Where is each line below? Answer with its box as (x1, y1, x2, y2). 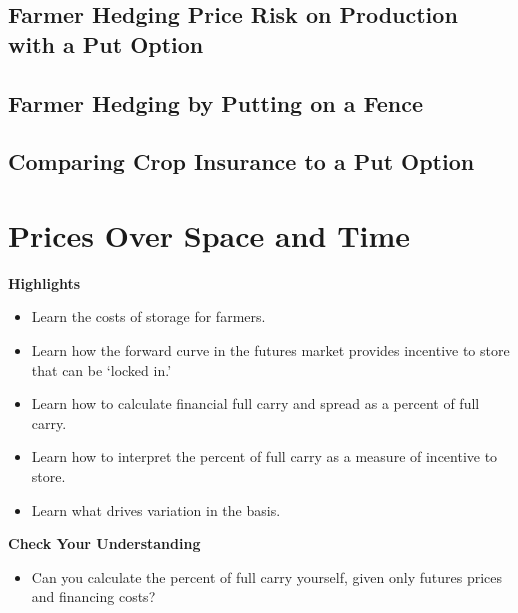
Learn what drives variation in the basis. (31, 499, 281, 520)
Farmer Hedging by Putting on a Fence (8, 87, 424, 118)
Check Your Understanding (8, 533, 201, 554)
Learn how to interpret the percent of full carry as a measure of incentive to (31, 446, 498, 467)
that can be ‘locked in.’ (31, 359, 172, 380)
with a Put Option (8, 28, 204, 59)
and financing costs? (31, 586, 156, 607)
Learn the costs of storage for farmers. (31, 306, 266, 327)
